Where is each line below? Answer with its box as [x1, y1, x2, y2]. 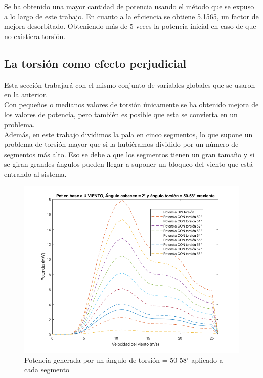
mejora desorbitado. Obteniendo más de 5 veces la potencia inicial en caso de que [4, 21, 256, 31]
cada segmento [24, 364, 70, 375]
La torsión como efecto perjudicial [4, 55, 187, 71]
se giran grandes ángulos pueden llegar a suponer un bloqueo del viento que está [4, 159, 253, 169]
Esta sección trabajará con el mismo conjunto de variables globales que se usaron [4, 79, 255, 90]
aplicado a [191, 354, 223, 365]
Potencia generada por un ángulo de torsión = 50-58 [24, 354, 187, 365]
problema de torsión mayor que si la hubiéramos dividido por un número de [4, 139, 239, 149]
